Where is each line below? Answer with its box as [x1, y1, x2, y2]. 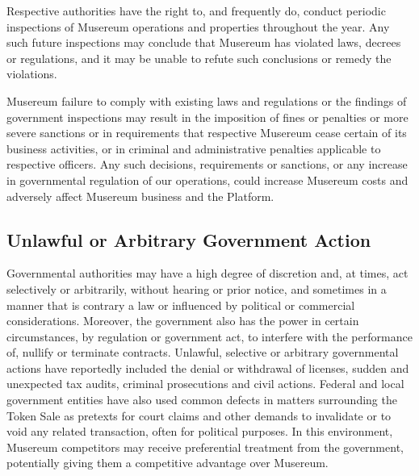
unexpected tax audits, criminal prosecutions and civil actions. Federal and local [6, 375, 404, 392]
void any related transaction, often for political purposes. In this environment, [6, 423, 393, 440]
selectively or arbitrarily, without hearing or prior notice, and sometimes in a [6, 280, 387, 297]
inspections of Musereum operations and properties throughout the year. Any [6, 18, 390, 35]
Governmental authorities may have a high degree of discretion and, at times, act [6, 265, 409, 282]
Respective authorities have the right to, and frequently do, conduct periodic [6, 2, 386, 19]
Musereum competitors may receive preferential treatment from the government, [6, 438, 404, 455]
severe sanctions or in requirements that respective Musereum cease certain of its [6, 124, 407, 141]
